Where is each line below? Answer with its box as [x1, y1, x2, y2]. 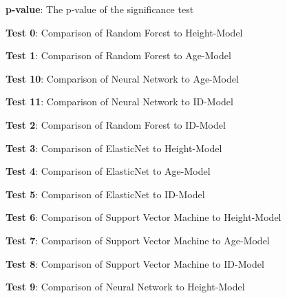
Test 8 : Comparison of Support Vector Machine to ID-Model [6, 256, 264, 270]
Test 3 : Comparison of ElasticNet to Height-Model [6, 140, 222, 155]
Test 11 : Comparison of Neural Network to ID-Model [6, 94, 233, 109]
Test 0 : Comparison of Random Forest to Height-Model [6, 25, 243, 39]
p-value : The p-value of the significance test [6, 2, 194, 16]
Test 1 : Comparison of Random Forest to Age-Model [6, 48, 231, 63]
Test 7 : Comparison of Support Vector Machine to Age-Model [6, 233, 270, 247]
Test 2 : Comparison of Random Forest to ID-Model [6, 117, 226, 131]
